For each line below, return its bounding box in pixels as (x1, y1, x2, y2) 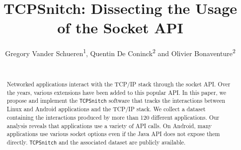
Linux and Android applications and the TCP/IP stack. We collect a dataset (6, 105, 206, 113)
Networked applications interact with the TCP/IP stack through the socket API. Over (6, 79, 231, 88)
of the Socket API (57, 17, 183, 38)
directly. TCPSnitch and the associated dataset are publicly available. (6, 138, 186, 147)
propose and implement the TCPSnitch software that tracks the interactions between (6, 96, 226, 105)
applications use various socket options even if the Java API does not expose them (6, 130, 220, 138)
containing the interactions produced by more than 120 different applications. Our (6, 113, 220, 122)
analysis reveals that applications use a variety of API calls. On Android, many (6, 121, 212, 130)
